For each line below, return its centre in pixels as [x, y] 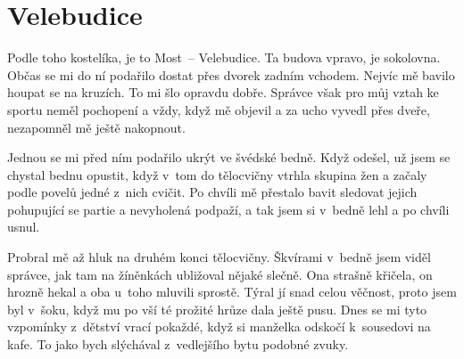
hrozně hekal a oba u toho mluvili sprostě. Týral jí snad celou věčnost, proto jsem [232, 292]
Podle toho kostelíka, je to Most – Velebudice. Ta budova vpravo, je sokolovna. [224, 57]
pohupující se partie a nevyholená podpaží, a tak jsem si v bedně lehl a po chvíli [228, 209]
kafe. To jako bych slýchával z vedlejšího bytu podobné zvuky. [178, 344]
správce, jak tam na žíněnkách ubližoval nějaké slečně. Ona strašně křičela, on [220, 274]
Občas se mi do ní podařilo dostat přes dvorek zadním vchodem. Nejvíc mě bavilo [231, 74]
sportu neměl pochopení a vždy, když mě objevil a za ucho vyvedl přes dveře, [219, 109]
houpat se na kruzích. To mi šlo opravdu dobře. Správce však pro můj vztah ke [223, 92]
